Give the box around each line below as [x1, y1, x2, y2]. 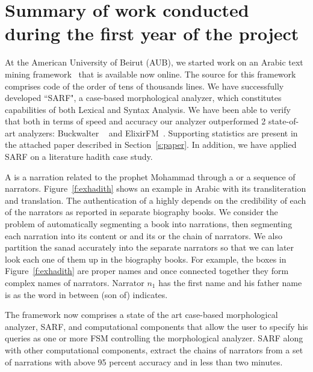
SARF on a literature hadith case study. [5, 150, 153, 163]
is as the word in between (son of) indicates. [5, 288, 168, 300]
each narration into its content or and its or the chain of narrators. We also [5, 229, 283, 242]
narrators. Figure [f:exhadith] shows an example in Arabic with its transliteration [5, 182, 306, 195]
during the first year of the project [5, 21, 299, 46]
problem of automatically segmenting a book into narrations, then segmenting [5, 218, 293, 230]
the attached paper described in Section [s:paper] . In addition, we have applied [5, 138, 297, 151]
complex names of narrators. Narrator [5, 276, 144, 288]
